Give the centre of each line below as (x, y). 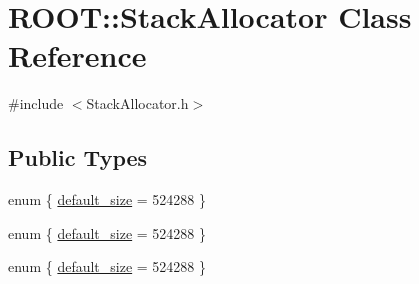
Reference (77, 55)
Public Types (78, 157)
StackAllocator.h (137, 103)
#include (36, 103)
